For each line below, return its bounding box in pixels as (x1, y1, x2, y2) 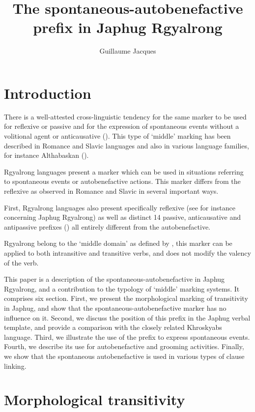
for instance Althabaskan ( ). (4, 150, 89, 160)
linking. (4, 360, 27, 371)
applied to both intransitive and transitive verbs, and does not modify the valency (4, 247, 251, 258)
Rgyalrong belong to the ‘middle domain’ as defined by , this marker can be (4, 238, 232, 248)
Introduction (4, 83, 91, 103)
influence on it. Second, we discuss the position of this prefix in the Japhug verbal (4, 312, 251, 323)
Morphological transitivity (4, 389, 185, 410)
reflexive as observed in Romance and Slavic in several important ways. (4, 186, 219, 196)
